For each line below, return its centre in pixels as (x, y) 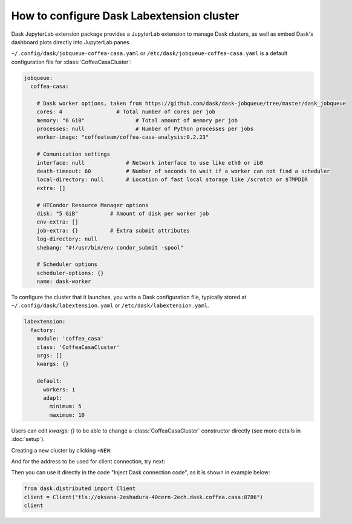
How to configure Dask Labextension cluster (125, 16)
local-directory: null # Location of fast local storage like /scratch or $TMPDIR (172, 180)
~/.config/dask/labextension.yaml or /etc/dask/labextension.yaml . (110, 305)
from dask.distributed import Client (80, 489)
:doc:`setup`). (28, 439)
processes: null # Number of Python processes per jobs (145, 129)
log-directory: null (67, 239)
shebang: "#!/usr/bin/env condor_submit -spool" (110, 247)
